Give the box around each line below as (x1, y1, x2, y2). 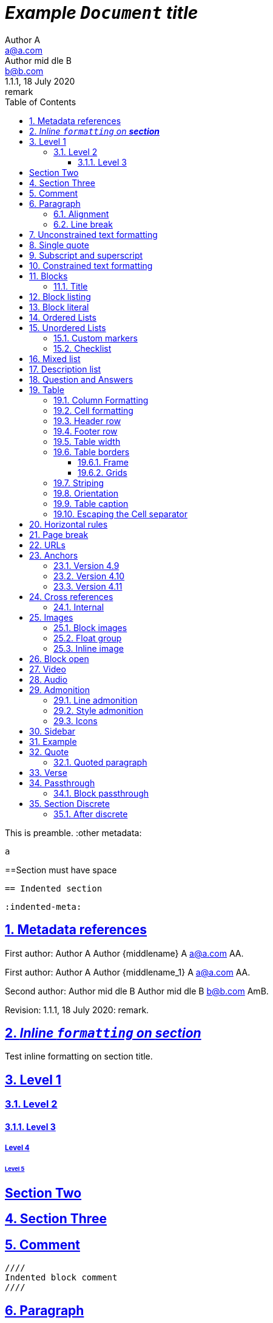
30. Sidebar (29, 725, 76, 736)
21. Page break (29, 529, 89, 540)
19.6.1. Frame (78, 456, 129, 467)
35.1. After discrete (53, 808, 128, 819)
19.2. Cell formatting (53, 405, 133, 416)
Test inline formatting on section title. (5, 1051, 153, 1062)
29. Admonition (29, 684, 90, 695)
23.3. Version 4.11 (53, 581, 123, 592)
